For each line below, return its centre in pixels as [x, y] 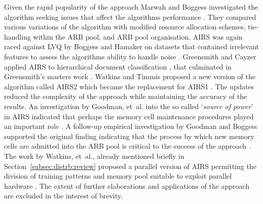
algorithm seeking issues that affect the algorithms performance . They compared [130, 16]
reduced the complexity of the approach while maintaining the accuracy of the [126, 96]
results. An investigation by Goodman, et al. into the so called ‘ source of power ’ [129, 106]
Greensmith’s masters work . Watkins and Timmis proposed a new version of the [130, 76]
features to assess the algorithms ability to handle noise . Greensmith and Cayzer [130, 56]
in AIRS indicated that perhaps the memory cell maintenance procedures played [129, 116]
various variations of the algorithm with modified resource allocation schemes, [125, 27]
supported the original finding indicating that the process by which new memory [129, 136]
